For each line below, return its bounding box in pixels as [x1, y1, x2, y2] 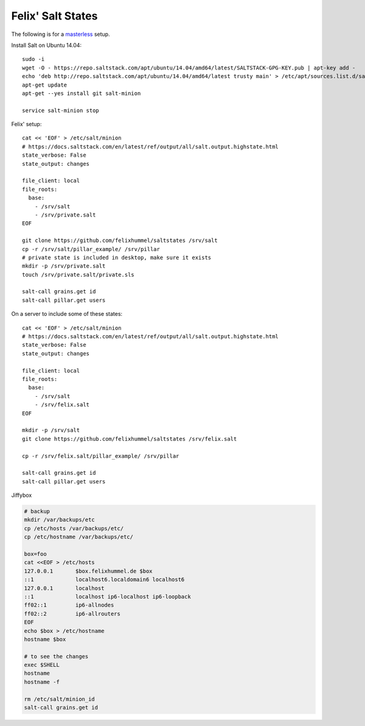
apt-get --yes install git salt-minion [22, 90, 141, 97]
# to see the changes [24, 653, 89, 660]
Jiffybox [11, 491, 32, 499]
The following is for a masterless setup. [11, 30, 110, 38]
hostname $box [24, 636, 66, 642]
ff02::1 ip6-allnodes [24, 602, 114, 609]
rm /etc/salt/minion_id [24, 696, 96, 702]
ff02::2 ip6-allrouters [24, 610, 121, 617]
